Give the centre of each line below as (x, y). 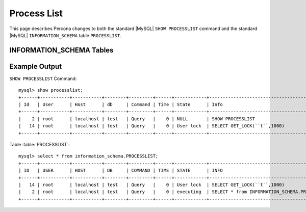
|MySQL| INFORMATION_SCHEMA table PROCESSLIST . (66, 35)
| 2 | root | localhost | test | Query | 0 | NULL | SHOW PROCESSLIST (137, 119)
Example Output (36, 66)
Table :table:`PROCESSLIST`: (40, 144)
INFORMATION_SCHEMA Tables (61, 50)
